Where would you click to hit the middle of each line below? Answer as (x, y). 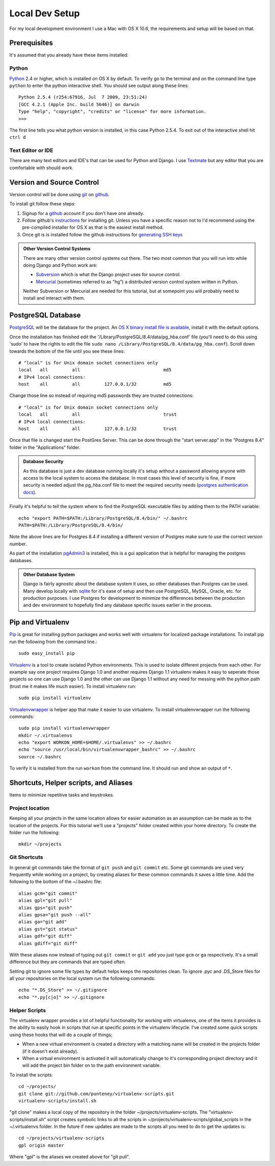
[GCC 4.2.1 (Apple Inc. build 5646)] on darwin (79, 104)
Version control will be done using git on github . (60, 194)
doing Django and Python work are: (60, 265)
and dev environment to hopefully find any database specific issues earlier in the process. (118, 605)
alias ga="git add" (43, 922)
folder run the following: (35, 833)
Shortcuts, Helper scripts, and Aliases (71, 783)
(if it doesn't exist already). (50, 1051)
